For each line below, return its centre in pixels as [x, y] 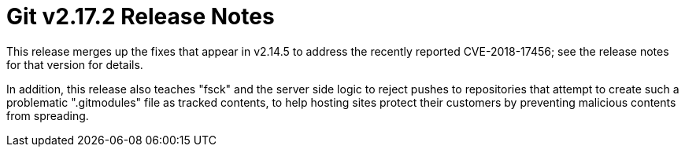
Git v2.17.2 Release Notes [141, 16]
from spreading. [48, 115]
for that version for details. [75, 64]
